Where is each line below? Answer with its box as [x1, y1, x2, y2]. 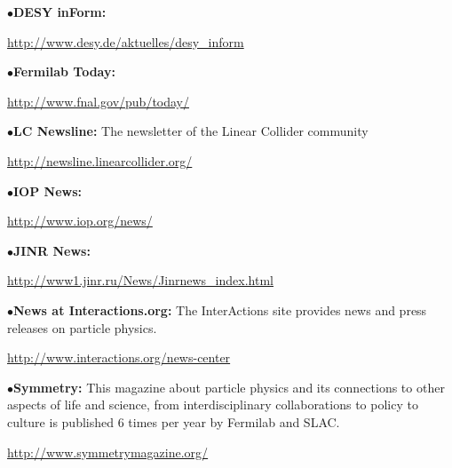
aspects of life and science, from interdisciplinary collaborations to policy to [7, 395, 418, 414]
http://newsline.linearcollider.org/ [7, 151, 193, 170]
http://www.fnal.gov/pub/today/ [7, 91, 190, 110]
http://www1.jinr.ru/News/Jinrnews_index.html [7, 271, 274, 290]
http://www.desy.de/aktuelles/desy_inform [7, 32, 244, 51]
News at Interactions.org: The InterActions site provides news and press [13, 300, 427, 319]
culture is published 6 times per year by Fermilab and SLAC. [7, 412, 340, 431]
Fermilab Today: [13, 62, 115, 81]
